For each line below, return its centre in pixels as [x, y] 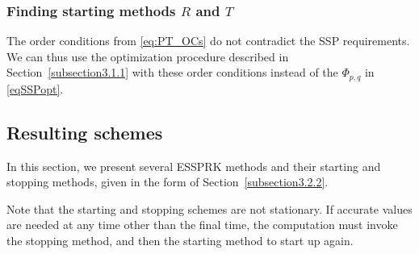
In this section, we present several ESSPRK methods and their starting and [194, 166]
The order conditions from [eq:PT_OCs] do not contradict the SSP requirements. [208, 41]
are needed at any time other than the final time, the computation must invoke [202, 225]
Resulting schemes [85, 132]
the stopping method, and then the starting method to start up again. [180, 241]
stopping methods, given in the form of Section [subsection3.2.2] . [168, 182]
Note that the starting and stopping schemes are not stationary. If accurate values [209, 208]
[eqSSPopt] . [35, 88]
